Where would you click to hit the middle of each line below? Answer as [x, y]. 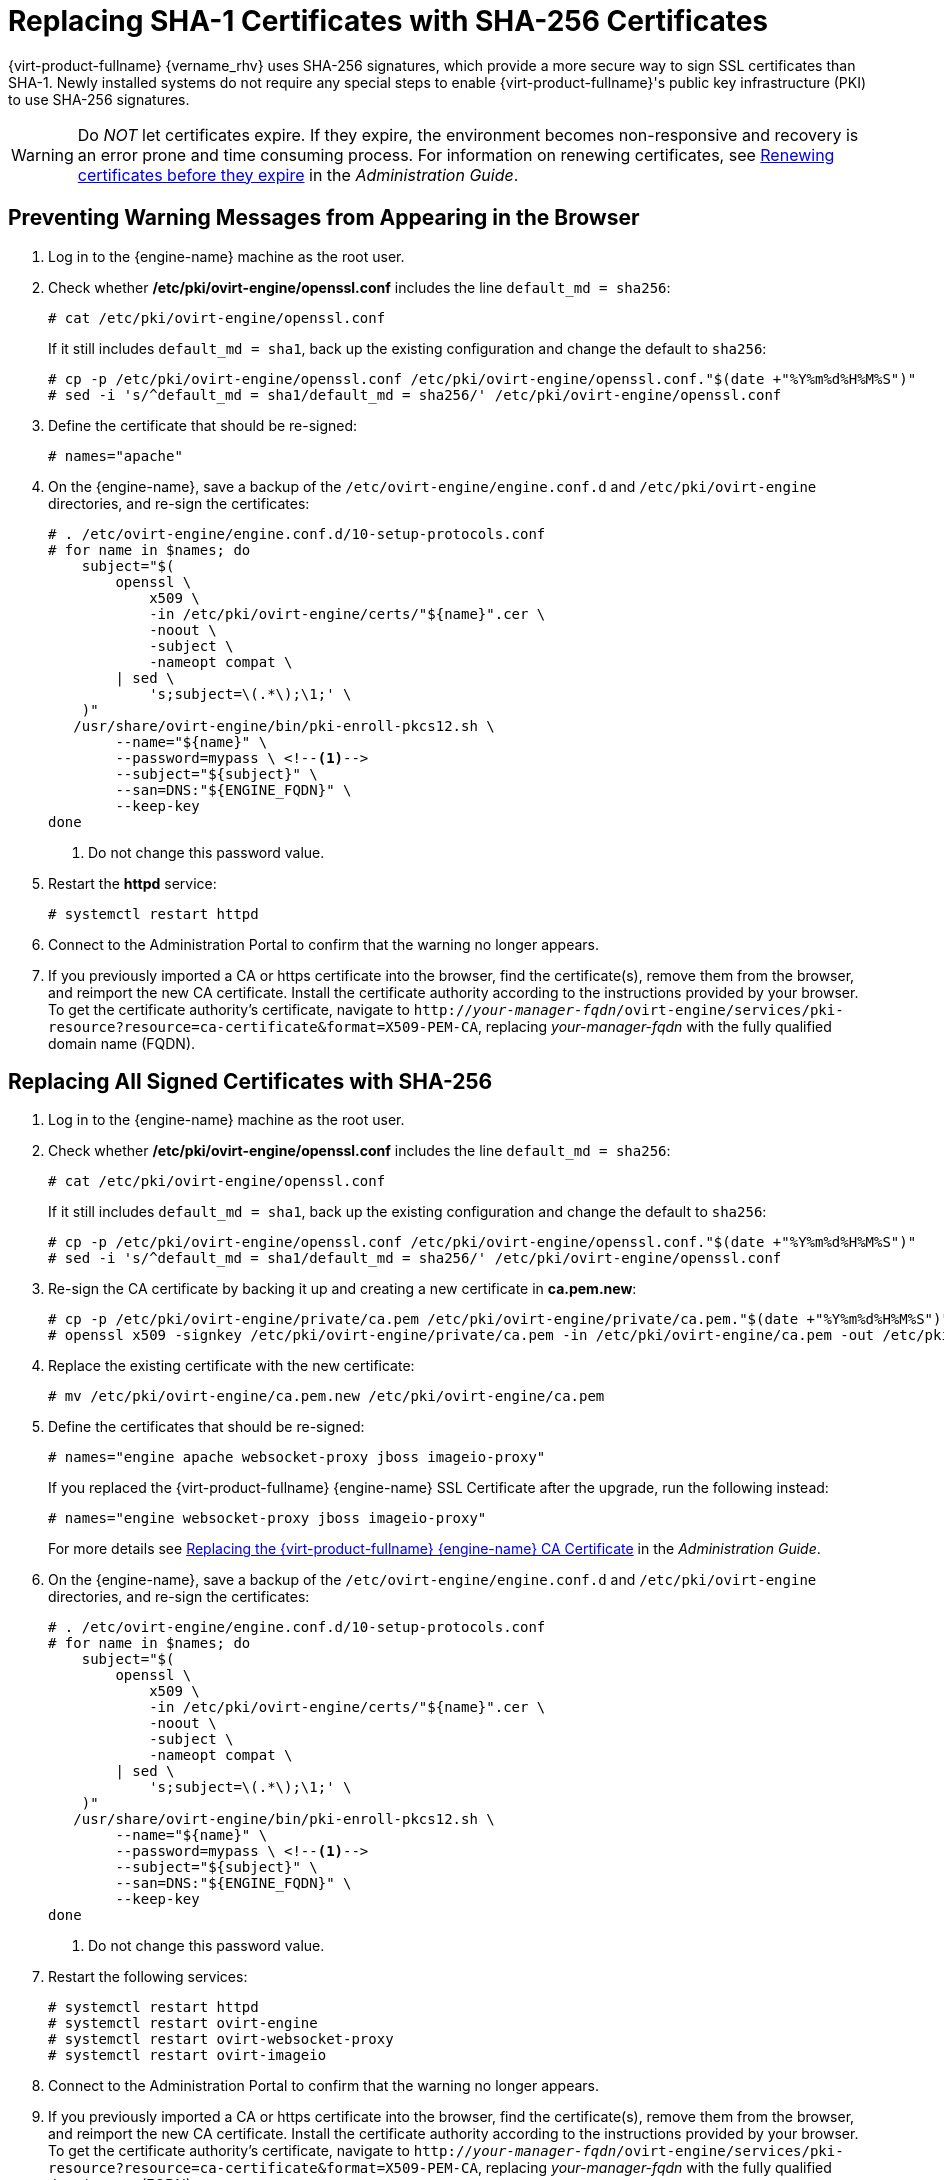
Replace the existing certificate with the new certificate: [231, 1366]
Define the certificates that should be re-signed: [206, 1427]
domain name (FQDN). [122, 1043]
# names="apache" [115, 455]
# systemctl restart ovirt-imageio [187, 2055]
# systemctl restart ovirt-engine [183, 2023]
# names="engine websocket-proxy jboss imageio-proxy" [267, 1518]
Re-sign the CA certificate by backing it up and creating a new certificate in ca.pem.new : [342, 1289]
